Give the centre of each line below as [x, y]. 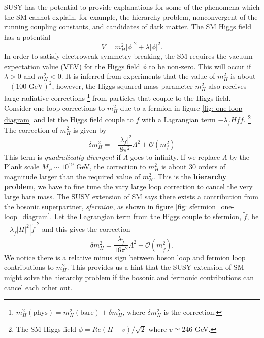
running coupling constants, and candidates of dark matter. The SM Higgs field [128, 27]
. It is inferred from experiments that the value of [138, 76]
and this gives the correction [86, 228]
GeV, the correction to [111, 166]
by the [240, 156]
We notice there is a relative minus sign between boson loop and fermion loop [125, 257]
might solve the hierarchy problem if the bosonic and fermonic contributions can [129, 277]
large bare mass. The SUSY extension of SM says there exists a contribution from [131, 196]
